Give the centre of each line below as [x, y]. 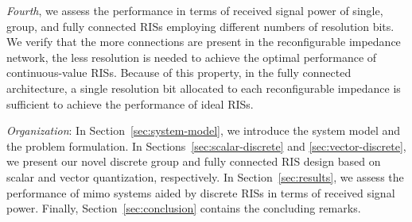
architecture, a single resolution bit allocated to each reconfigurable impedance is [204, 88]
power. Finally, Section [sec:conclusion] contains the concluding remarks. [184, 208]
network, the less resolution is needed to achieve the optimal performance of [192, 57]
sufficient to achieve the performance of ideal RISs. [130, 103]
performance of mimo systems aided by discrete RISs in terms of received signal [201, 192]
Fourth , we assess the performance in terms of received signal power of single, [195, 10]
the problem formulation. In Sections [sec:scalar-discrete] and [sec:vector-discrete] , [206, 145]
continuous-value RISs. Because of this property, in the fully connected [179, 73]
